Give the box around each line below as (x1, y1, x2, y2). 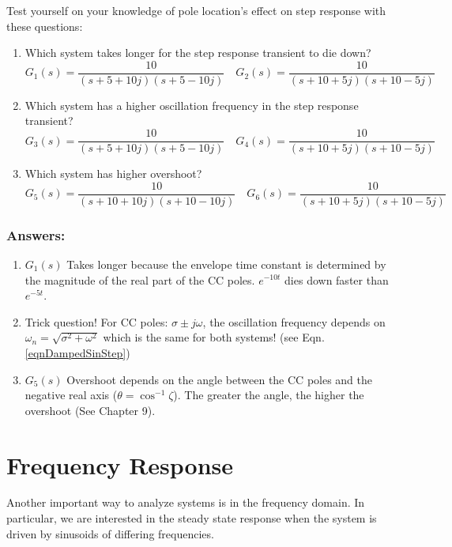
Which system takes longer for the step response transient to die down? (24, 44, 371, 61)
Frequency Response (6, 448, 234, 481)
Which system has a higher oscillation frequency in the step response (24, 96, 359, 113)
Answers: (6, 224, 66, 244)
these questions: (6, 17, 83, 34)
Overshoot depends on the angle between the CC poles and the (66, 371, 373, 387)
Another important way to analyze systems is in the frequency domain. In (6, 494, 365, 511)
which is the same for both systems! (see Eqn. (103, 329, 325, 345)
